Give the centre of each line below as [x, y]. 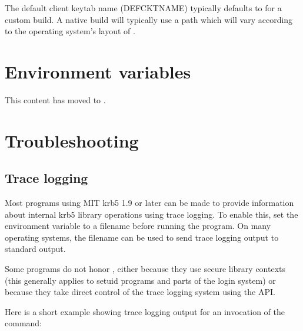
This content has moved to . [55, 99]
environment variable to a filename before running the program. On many [138, 226]
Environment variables [98, 71]
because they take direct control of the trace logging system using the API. [140, 292]
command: [23, 323]
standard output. [35, 249]
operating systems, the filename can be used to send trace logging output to [142, 237]
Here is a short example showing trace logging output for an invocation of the [145, 311]
